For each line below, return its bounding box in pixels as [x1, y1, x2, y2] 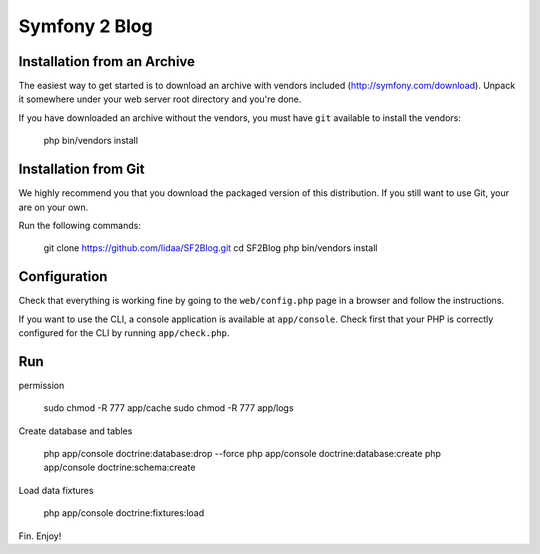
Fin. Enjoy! [18, 530, 62, 542]
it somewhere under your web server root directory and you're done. [18, 93, 302, 105]
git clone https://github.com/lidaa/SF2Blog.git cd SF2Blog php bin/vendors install [43, 242, 378, 254]
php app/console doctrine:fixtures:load [43, 507, 205, 519]
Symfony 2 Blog [18, 15, 154, 37]
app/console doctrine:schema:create [43, 461, 196, 474]
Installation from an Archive [18, 53, 195, 70]
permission [18, 379, 65, 391]
